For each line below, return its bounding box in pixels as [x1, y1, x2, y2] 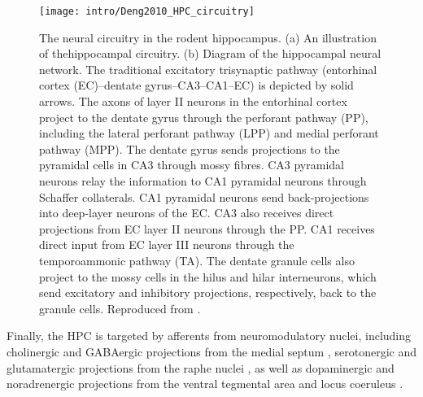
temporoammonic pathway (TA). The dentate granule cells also [39, 251, 355, 268]
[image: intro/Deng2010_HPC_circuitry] [39, 6, 255, 17]
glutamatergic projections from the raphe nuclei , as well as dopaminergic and [7, 359, 395, 376]
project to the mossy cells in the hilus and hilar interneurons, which [39, 268, 377, 285]
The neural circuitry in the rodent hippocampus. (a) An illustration [39, 28, 377, 46]
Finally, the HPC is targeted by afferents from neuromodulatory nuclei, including [7, 327, 412, 344]
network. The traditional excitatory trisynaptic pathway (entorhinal [39, 60, 377, 77]
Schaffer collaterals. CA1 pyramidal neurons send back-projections [39, 188, 369, 205]
